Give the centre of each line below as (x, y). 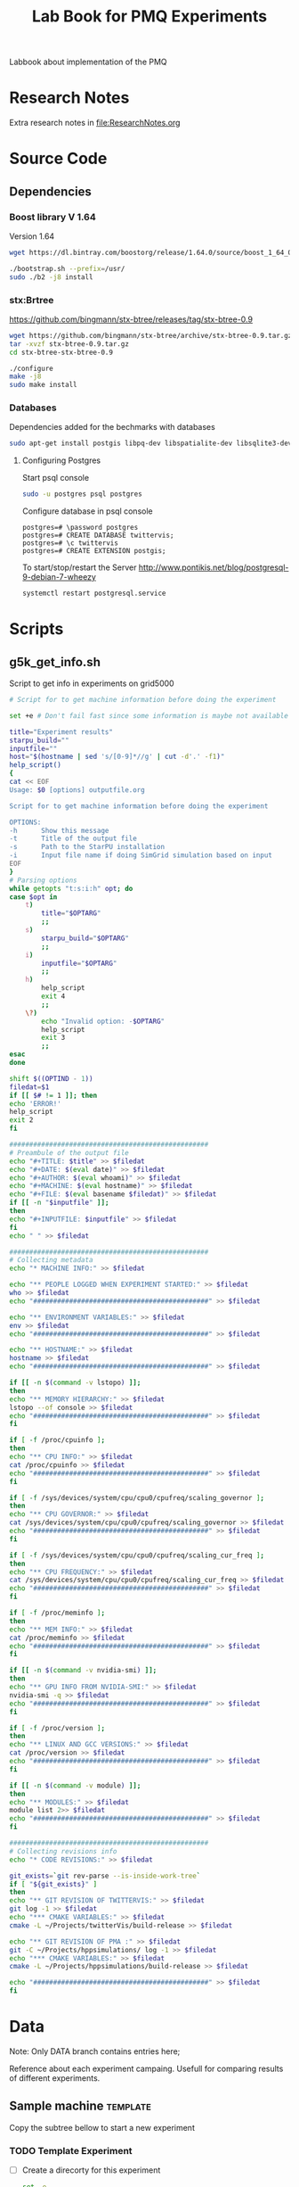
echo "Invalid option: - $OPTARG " (103, 1021)
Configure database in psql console (87, 511)
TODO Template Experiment (71, 2150)
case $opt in (33, 897)
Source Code (58, 159)
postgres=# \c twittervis (70, 543)
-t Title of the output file (73, 839)
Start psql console (56, 478)
